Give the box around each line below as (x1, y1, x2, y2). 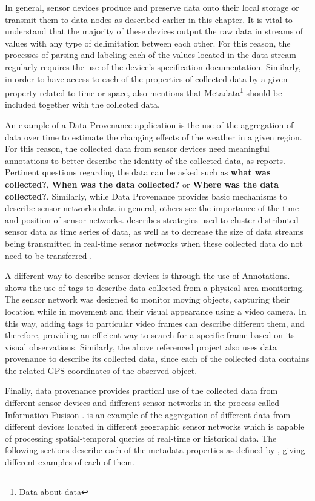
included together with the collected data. (5, 98, 160, 111)
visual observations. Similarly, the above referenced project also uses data (5, 340, 277, 353)
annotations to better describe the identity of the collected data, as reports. (5, 154, 285, 166)
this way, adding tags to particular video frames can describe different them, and (5, 316, 305, 329)
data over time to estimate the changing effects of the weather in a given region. (5, 130, 302, 143)
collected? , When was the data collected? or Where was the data (5, 177, 279, 190)
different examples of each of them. (5, 456, 134, 468)
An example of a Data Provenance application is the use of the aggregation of (5, 119, 294, 131)
